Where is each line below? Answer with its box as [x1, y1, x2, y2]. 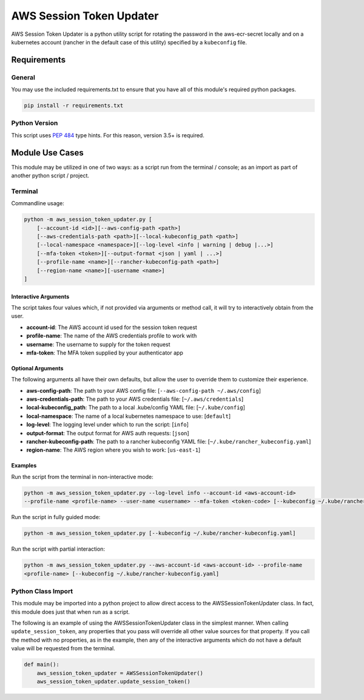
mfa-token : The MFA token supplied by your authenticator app [26, 349, 183, 356]
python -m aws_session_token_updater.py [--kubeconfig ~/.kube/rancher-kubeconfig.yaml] [24, 530, 297, 537]
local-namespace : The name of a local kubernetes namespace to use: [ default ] [26, 412, 231, 420]
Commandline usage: [11, 200, 65, 207]
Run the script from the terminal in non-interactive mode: [11, 473, 154, 480]
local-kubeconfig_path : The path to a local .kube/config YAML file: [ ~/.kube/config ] [26, 404, 246, 411]
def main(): [24, 661, 60, 668]
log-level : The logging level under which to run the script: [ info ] [26, 421, 189, 428]
